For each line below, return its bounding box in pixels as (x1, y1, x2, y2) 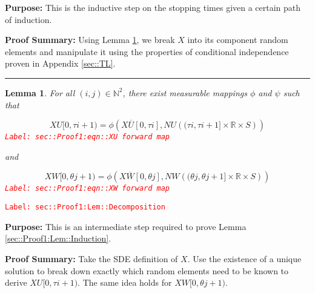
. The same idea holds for (78, 276, 172, 289)
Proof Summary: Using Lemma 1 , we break (5, 33, 175, 46)
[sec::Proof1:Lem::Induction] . (5, 232, 111, 245)
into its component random (187, 33, 288, 46)
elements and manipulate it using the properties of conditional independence (5, 45, 289, 58)
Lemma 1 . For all (5, 86, 75, 99)
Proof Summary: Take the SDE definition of (5, 252, 178, 265)
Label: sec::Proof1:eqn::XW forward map (5, 184, 170, 193)
